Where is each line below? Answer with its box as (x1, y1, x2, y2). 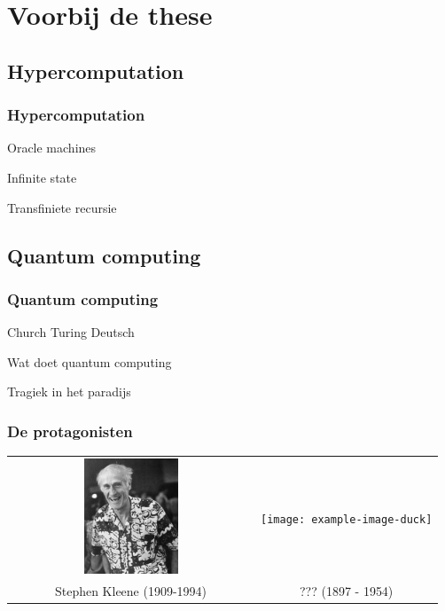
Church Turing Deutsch (7, 323, 135, 341)
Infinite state (7, 168, 77, 186)
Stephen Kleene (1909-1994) (54, 582, 207, 600)
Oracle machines (7, 138, 97, 157)
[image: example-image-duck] (261, 513, 433, 526)
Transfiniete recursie (7, 198, 117, 216)
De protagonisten (7, 419, 133, 442)
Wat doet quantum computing (7, 352, 172, 371)
